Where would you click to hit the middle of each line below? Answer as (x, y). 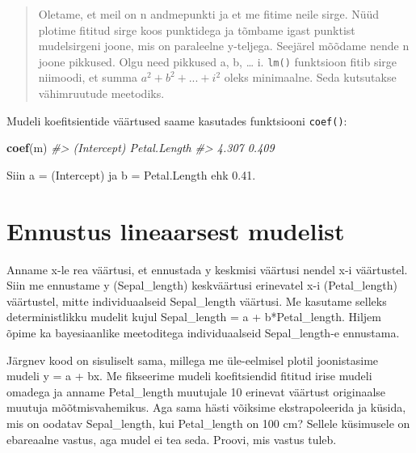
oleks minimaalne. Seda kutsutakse (310, 77)
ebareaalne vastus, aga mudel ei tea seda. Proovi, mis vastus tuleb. (172, 439)
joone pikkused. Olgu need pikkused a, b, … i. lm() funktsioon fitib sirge (218, 61)
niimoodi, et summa (88, 77)
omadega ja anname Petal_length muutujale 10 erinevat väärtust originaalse (196, 391)
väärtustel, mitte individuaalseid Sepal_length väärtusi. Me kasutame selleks (197, 301)
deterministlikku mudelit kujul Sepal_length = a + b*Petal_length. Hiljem (194, 317)
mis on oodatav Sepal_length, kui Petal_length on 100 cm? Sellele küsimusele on (208, 423)
